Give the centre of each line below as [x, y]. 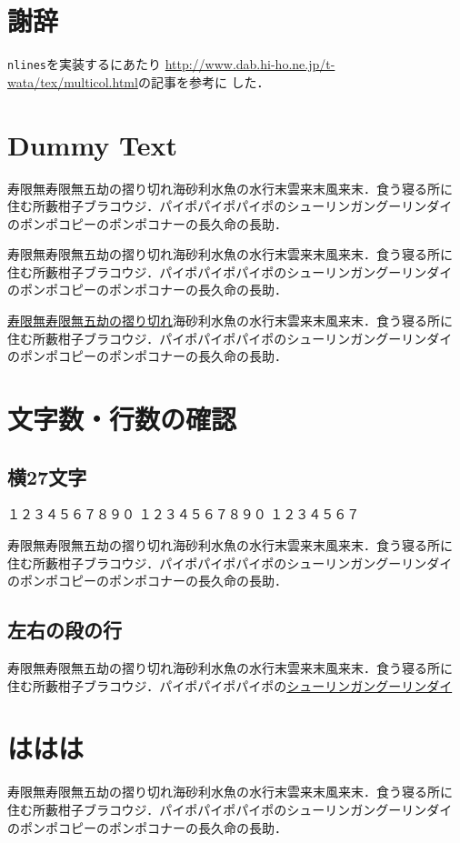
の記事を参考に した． [204, 81]
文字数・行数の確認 [122, 419]
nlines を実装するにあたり [84, 64]
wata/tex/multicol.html [73, 81]
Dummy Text [93, 144]
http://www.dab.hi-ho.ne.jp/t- [250, 64]
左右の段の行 [65, 630]
